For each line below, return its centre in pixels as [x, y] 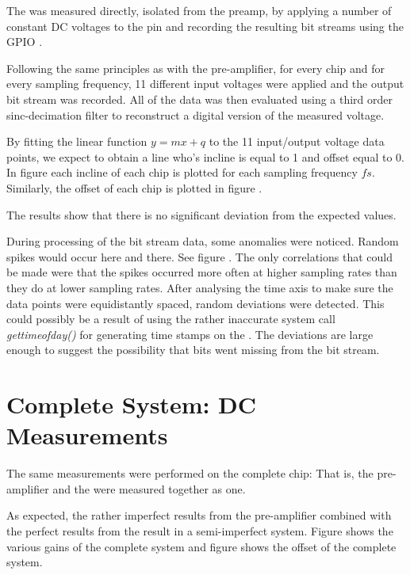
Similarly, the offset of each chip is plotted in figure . [134, 187]
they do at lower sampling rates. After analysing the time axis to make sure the [200, 287]
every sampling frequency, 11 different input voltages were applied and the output [205, 84]
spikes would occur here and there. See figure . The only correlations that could [199, 256]
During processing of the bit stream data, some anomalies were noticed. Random [203, 241]
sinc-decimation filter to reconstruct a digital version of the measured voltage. [195, 114]
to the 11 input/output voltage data [297, 141]
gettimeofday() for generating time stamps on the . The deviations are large [190, 334]
